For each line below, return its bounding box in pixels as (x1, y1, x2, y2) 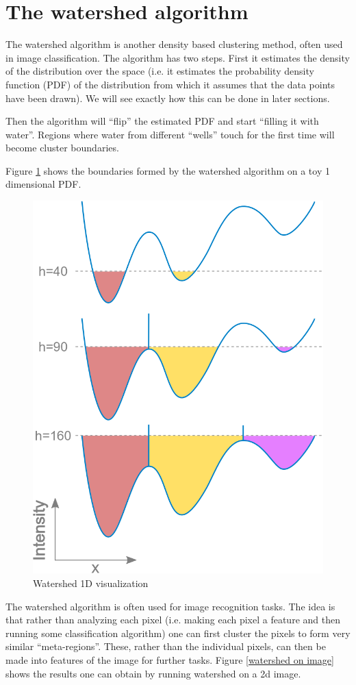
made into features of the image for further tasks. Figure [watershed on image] (5, 653, 334, 667)
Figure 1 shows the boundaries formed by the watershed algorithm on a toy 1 (5, 163, 330, 177)
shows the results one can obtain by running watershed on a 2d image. (5, 666, 301, 680)
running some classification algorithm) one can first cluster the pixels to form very (5, 625, 351, 640)
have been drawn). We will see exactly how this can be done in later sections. (5, 90, 330, 105)
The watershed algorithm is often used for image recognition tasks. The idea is (5, 599, 335, 613)
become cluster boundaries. (5, 140, 119, 155)
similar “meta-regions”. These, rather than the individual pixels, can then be (5, 639, 326, 653)
